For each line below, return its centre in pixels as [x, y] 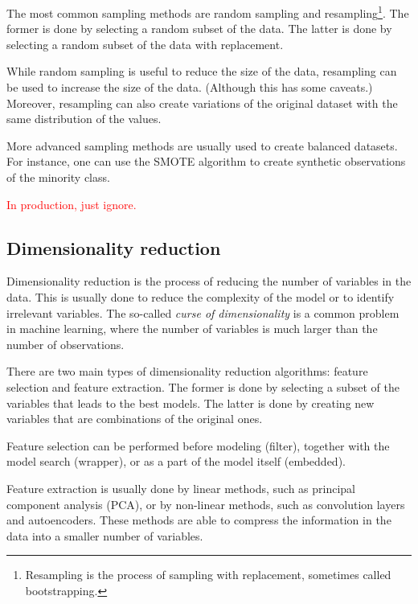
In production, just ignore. [72, 204]
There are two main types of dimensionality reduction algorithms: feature [187, 371]
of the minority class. [58, 177]
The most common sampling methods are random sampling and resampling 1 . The [208, 12]
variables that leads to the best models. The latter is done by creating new [191, 403]
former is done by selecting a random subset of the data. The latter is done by [199, 29]
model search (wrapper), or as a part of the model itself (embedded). [176, 461]
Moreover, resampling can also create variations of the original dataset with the [202, 103]
